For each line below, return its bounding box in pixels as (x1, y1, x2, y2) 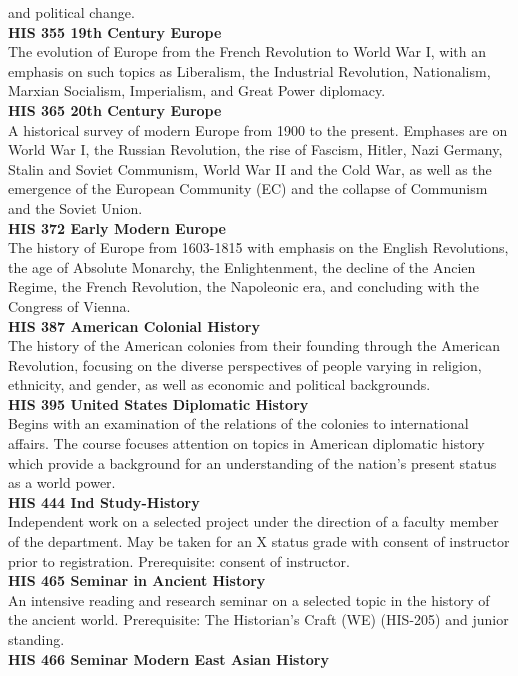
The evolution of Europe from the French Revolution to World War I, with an (8, 41, 487, 62)
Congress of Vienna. (8, 295, 131, 316)
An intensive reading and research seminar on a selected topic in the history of (8, 589, 490, 610)
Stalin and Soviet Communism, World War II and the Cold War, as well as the (8, 158, 492, 179)
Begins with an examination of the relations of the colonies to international (8, 413, 469, 434)
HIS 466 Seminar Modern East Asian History (8, 648, 329, 669)
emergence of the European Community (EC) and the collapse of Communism (8, 178, 488, 199)
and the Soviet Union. (8, 197, 143, 218)
